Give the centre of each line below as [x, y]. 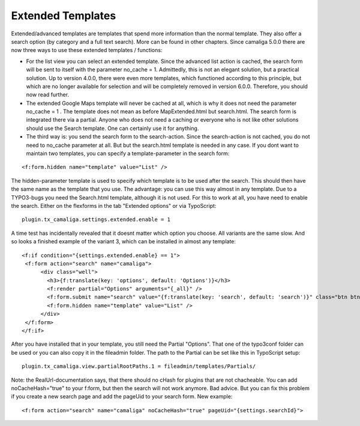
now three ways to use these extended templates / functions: [87, 50]
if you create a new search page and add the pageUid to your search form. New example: [122, 397]
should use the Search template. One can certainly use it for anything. [112, 128]
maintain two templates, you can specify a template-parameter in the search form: [128, 153]
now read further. [47, 95]
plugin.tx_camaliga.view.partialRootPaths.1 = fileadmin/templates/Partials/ [139, 366]
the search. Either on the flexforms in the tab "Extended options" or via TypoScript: [114, 206]
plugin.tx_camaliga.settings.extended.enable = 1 [96, 220]
